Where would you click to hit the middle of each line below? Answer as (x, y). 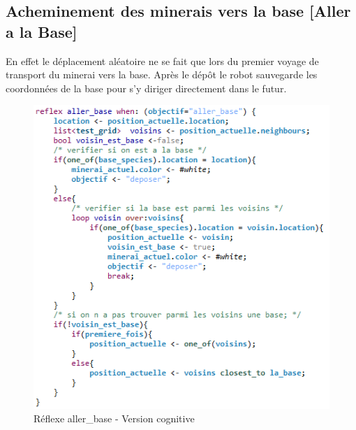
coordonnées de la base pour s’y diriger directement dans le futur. (146, 88)
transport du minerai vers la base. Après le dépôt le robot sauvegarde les (162, 74)
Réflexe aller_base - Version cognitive (114, 418)
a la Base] (42, 31)
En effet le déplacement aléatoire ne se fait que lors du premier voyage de (162, 60)
